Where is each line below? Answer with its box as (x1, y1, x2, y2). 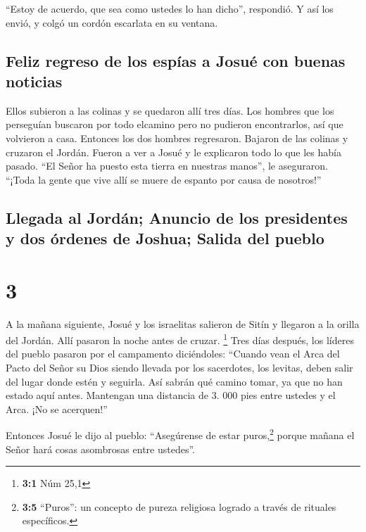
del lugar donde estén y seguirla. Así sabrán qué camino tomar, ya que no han (6, 374, 343, 388)
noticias (6, 70, 63, 91)
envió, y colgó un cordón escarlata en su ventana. (6, 15, 218, 30)
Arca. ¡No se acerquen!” (6, 401, 108, 416)
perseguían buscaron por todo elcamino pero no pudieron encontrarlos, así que (6, 117, 343, 132)
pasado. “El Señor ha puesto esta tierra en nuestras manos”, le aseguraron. (6, 158, 328, 173)
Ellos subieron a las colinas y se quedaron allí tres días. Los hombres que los (6, 103, 334, 118)
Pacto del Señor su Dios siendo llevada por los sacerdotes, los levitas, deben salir (6, 360, 353, 375)
